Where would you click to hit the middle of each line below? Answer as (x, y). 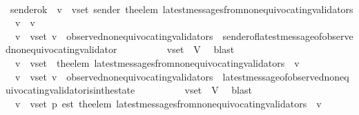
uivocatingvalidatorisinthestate (70, 90)
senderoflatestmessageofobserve (288, 35)
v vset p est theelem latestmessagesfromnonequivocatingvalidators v (168, 103)
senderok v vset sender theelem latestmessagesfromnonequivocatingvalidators (182, 9)
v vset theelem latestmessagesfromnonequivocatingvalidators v (157, 62)
